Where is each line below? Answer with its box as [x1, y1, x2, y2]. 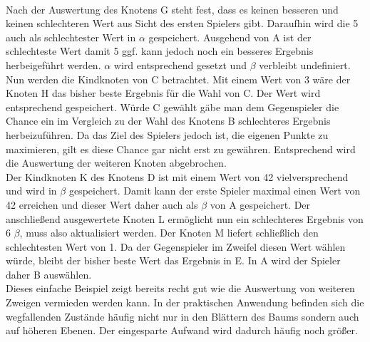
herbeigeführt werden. [6, 57, 101, 72]
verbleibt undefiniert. [259, 57, 351, 72]
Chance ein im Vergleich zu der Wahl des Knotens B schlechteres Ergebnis [6, 113, 331, 128]
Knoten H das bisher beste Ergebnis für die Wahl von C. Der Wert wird [6, 85, 321, 100]
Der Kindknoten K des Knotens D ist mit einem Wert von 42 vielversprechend [6, 169, 349, 184]
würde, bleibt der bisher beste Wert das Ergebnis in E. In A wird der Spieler [6, 253, 341, 268]
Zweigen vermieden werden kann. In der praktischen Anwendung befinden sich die [6, 295, 364, 310]
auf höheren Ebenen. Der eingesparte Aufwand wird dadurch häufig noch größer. [6, 323, 358, 338]
